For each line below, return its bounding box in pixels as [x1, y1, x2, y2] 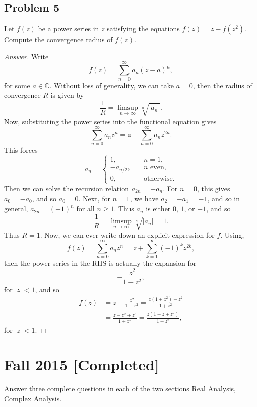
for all [76, 203, 95, 214]
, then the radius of [192, 80, 252, 90]
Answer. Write [4, 51, 49, 61]
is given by [50, 90, 84, 100]
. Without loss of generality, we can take [49, 80, 174, 90]
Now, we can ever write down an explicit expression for [44, 229, 215, 240]
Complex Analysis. [4, 393, 62, 403]
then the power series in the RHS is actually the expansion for [4, 258, 197, 268]
